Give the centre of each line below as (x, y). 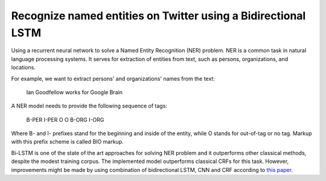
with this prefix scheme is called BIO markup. (67, 142)
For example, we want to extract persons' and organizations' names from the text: (113, 78)
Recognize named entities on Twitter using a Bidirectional (158, 16)
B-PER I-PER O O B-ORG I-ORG (65, 119)
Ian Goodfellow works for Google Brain (75, 92)
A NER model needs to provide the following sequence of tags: (89, 106)
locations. (23, 68)
